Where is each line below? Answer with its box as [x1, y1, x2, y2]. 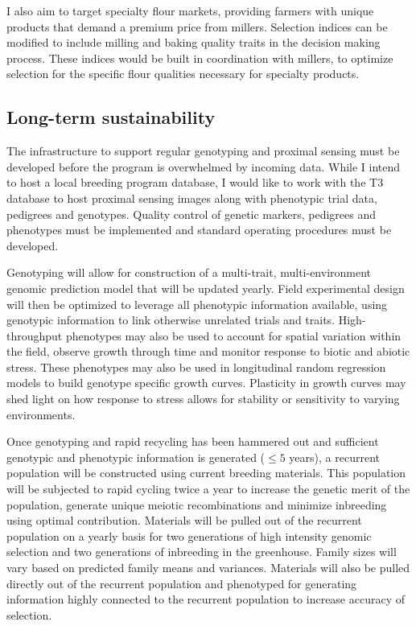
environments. [6, 406, 76, 422]
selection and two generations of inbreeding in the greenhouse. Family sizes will [6, 543, 397, 560]
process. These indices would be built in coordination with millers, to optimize [6, 49, 393, 66]
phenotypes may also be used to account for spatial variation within [65, 327, 402, 344]
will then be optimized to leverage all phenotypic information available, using [6, 295, 388, 312]
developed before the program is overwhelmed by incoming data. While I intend [6, 158, 401, 175]
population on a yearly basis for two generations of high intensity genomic [6, 527, 372, 544]
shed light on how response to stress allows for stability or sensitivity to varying [6, 390, 400, 407]
